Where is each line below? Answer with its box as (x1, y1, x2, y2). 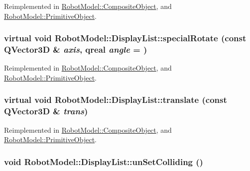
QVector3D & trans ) (4, 105, 88, 117)
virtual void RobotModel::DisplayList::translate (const (4, 93, 227, 106)
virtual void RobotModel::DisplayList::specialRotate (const (4, 32, 247, 44)
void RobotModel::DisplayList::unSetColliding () (4, 155, 203, 168)
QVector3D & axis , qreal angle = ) (4, 43, 147, 56)
